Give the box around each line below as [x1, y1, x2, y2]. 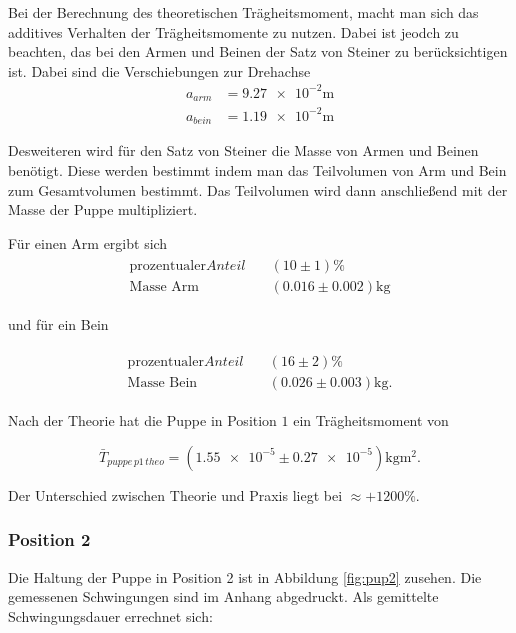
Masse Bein [127, 376, 198, 391]
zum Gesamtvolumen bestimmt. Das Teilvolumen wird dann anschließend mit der [8, 179, 508, 200]
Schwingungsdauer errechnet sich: [8, 605, 213, 626]
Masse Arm [129, 280, 199, 295]
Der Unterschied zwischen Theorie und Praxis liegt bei [8, 484, 343, 505]
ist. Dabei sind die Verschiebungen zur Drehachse [8, 60, 311, 81]
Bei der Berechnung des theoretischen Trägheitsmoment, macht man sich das [8, 2, 479, 22]
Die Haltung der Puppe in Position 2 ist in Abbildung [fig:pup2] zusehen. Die [8, 566, 482, 587]
